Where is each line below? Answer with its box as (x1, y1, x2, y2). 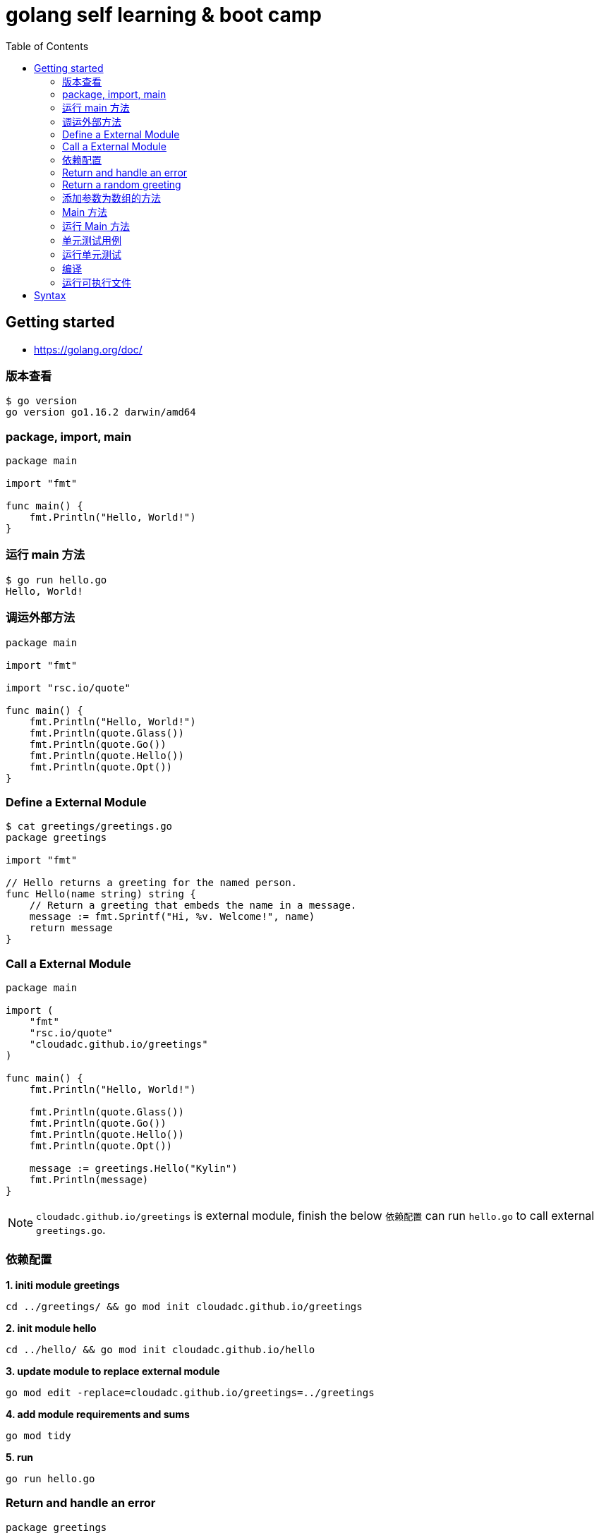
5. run (6, 1451, 34, 1463)
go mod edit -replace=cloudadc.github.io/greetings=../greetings (6, 1386, 375, 1398)
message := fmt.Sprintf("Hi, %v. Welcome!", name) (29, 911, 315, 923)
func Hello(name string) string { (6, 888, 196, 900)
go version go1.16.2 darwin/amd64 (6, 406, 196, 418)
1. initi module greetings (6, 1278, 120, 1291)
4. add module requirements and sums (6, 1407, 190, 1420)
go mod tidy (6, 1429, 71, 1441)
